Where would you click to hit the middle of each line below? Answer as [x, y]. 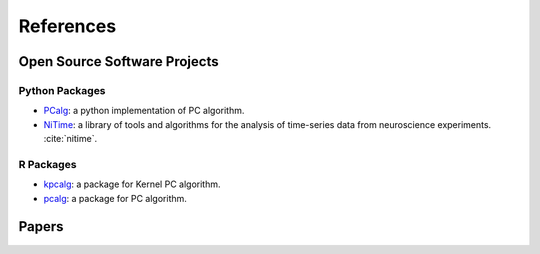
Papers [41, 226]
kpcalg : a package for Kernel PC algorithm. [132, 184]
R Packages [47, 164]
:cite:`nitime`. [70, 139]
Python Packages [62, 90]
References [67, 26]
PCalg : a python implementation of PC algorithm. [144, 111]
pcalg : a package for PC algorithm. [115, 198]
